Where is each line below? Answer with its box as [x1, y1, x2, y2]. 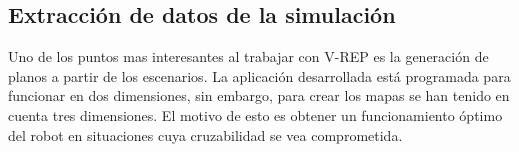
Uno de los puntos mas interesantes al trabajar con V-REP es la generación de [8, 46, 489, 67]
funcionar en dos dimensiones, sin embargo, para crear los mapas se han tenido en [8, 85, 510, 106]
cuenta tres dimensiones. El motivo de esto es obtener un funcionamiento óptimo [8, 104, 503, 125]
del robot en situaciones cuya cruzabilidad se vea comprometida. [8, 124, 403, 145]
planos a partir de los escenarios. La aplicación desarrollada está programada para [8, 65, 511, 86]
